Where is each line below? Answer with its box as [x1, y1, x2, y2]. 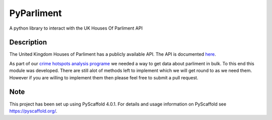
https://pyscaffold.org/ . [9, 108, 57, 114]
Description [9, 38, 47, 47]
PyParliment [9, 8, 62, 19]
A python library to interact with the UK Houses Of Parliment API [9, 25, 143, 31]
